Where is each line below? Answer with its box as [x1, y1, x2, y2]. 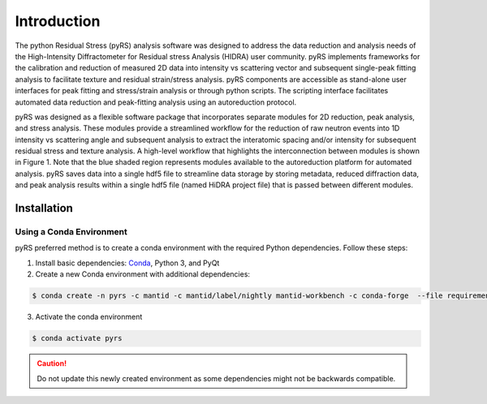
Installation [15, 201, 73, 215]
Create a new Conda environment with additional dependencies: [35, 269, 251, 279]
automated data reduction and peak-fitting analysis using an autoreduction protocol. [15, 97, 297, 107]
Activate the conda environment [35, 312, 143, 322]
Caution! [37, 359, 67, 368]
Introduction [15, 12, 101, 30]
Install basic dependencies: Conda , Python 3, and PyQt [35, 258, 220, 268]
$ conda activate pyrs [32, 333, 123, 343]
